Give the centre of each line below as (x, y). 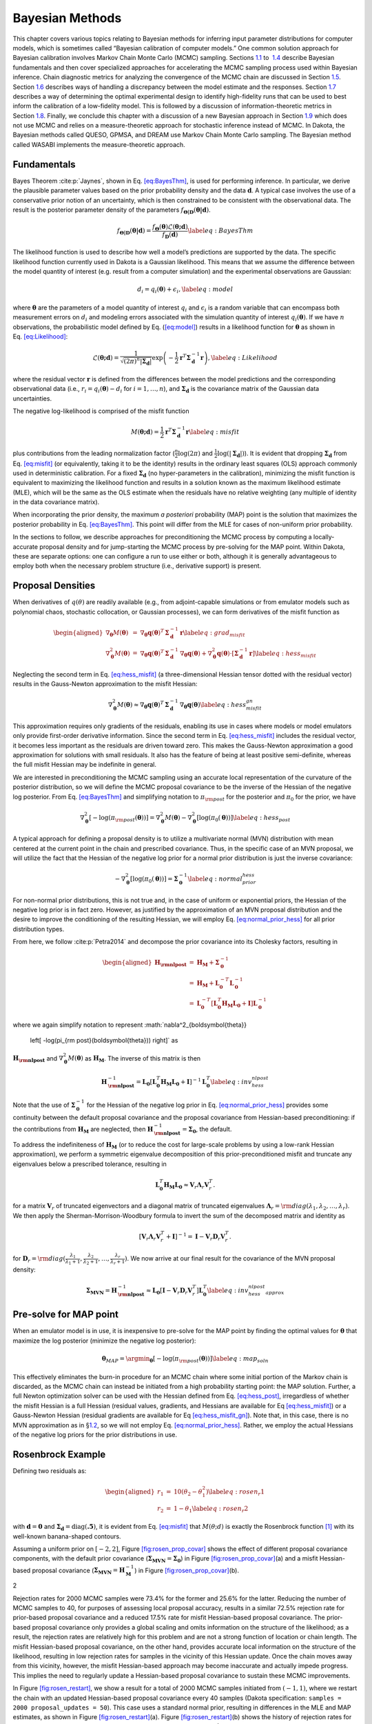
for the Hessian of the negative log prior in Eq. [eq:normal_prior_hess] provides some (207, 1105)
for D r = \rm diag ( (39, 1260)
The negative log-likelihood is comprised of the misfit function (101, 411)
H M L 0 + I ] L (239, 1005)
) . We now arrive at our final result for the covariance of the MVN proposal (230, 1259)
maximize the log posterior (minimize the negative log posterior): (104, 1341)
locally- (324, 537)
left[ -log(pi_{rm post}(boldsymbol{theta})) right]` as (104, 1041)
